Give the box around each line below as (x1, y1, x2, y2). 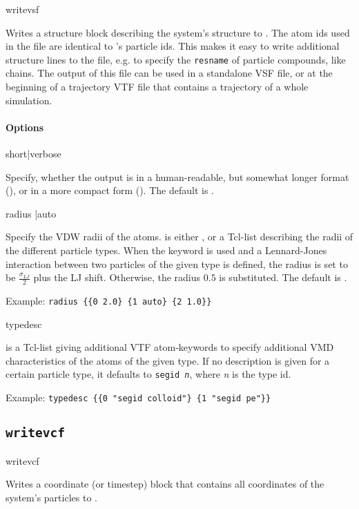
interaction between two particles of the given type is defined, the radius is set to (6, 256, 348, 271)
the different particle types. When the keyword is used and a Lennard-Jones (6, 242, 327, 257)
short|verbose (6, 146, 61, 161)
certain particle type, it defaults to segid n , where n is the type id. (6, 367, 291, 381)
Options (6, 119, 44, 134)
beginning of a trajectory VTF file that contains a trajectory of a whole (6, 79, 309, 94)
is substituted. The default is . (219, 270, 347, 285)
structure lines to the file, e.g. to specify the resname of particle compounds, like (6, 52, 346, 66)
